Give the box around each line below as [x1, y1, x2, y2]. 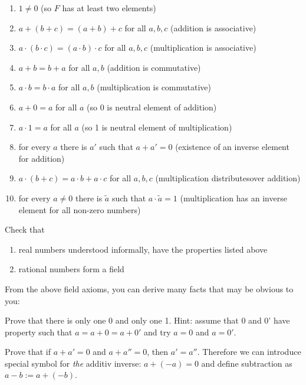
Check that [5, 223, 45, 236]
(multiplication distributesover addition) [155, 172, 301, 184]
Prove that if [5, 345, 51, 358]
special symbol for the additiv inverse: [5, 357, 142, 369]
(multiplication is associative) [150, 41, 256, 54]
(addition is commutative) [107, 61, 201, 73]
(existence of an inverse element [175, 141, 289, 153]
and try [143, 325, 171, 338]
